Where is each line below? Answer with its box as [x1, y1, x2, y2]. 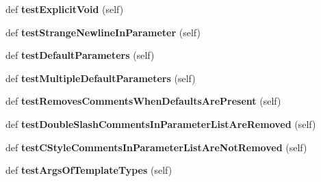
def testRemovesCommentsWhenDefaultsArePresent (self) [5, 94, 281, 108]
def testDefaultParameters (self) [5, 48, 155, 62]
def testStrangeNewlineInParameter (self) [5, 25, 201, 39]
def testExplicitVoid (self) [5, 2, 124, 16]
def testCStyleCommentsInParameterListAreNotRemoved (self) [5, 140, 307, 154]
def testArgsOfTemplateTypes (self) [5, 163, 172, 177]
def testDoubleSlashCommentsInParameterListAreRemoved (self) [5, 116, 316, 131]
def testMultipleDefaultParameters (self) [5, 70, 196, 85]
